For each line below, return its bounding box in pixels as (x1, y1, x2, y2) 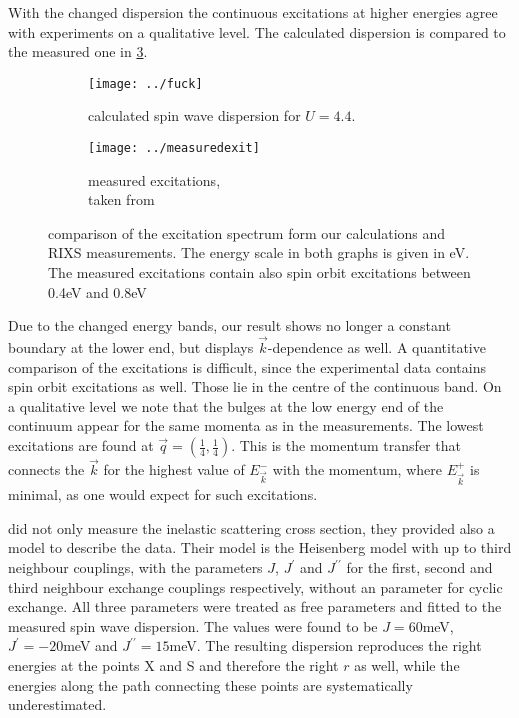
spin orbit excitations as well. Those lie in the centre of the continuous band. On (8, 376, 502, 397)
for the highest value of (103, 459, 245, 480)
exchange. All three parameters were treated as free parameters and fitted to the (8, 596, 502, 617)
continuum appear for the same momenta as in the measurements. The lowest (8, 415, 484, 436)
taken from (88, 189, 155, 210)
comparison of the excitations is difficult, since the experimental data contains (8, 356, 487, 377)
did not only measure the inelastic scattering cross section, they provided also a (8, 517, 495, 538)
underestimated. (8, 694, 107, 715)
